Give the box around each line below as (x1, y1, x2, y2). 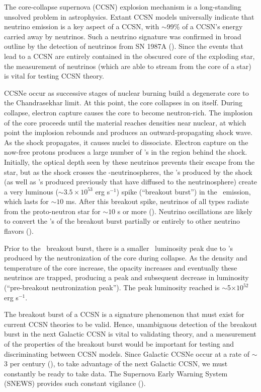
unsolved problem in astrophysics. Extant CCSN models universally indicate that (4, 11, 254, 22)
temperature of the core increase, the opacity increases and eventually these (4, 262, 237, 273)
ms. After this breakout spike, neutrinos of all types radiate (66, 196, 249, 207)
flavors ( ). (4, 226, 34, 236)
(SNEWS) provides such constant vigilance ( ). (4, 378, 146, 388)
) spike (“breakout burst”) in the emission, (116, 186, 251, 197)
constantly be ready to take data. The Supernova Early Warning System (4, 368, 228, 378)
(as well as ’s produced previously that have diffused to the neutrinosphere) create (4, 176, 257, 187)
